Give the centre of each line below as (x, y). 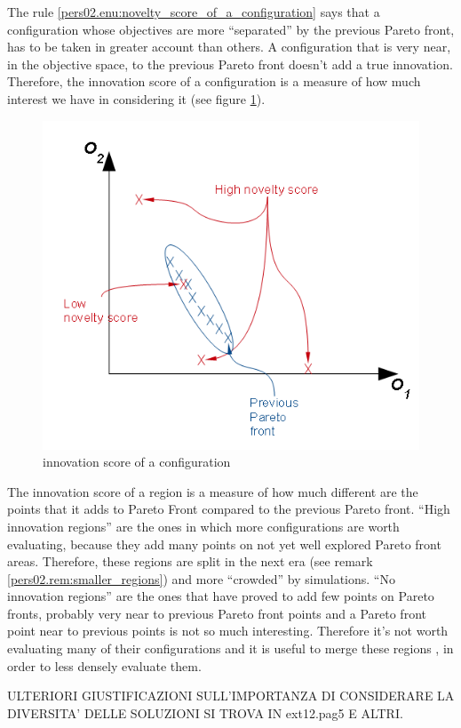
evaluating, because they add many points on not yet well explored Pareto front (224, 544)
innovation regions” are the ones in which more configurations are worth (203, 526)
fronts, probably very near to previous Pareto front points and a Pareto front (217, 613)
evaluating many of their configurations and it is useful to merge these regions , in (230, 648)
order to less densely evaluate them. (104, 665)
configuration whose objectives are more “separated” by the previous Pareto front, (231, 29)
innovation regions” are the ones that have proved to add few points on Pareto (221, 596)
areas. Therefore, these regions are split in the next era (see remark (190, 561)
